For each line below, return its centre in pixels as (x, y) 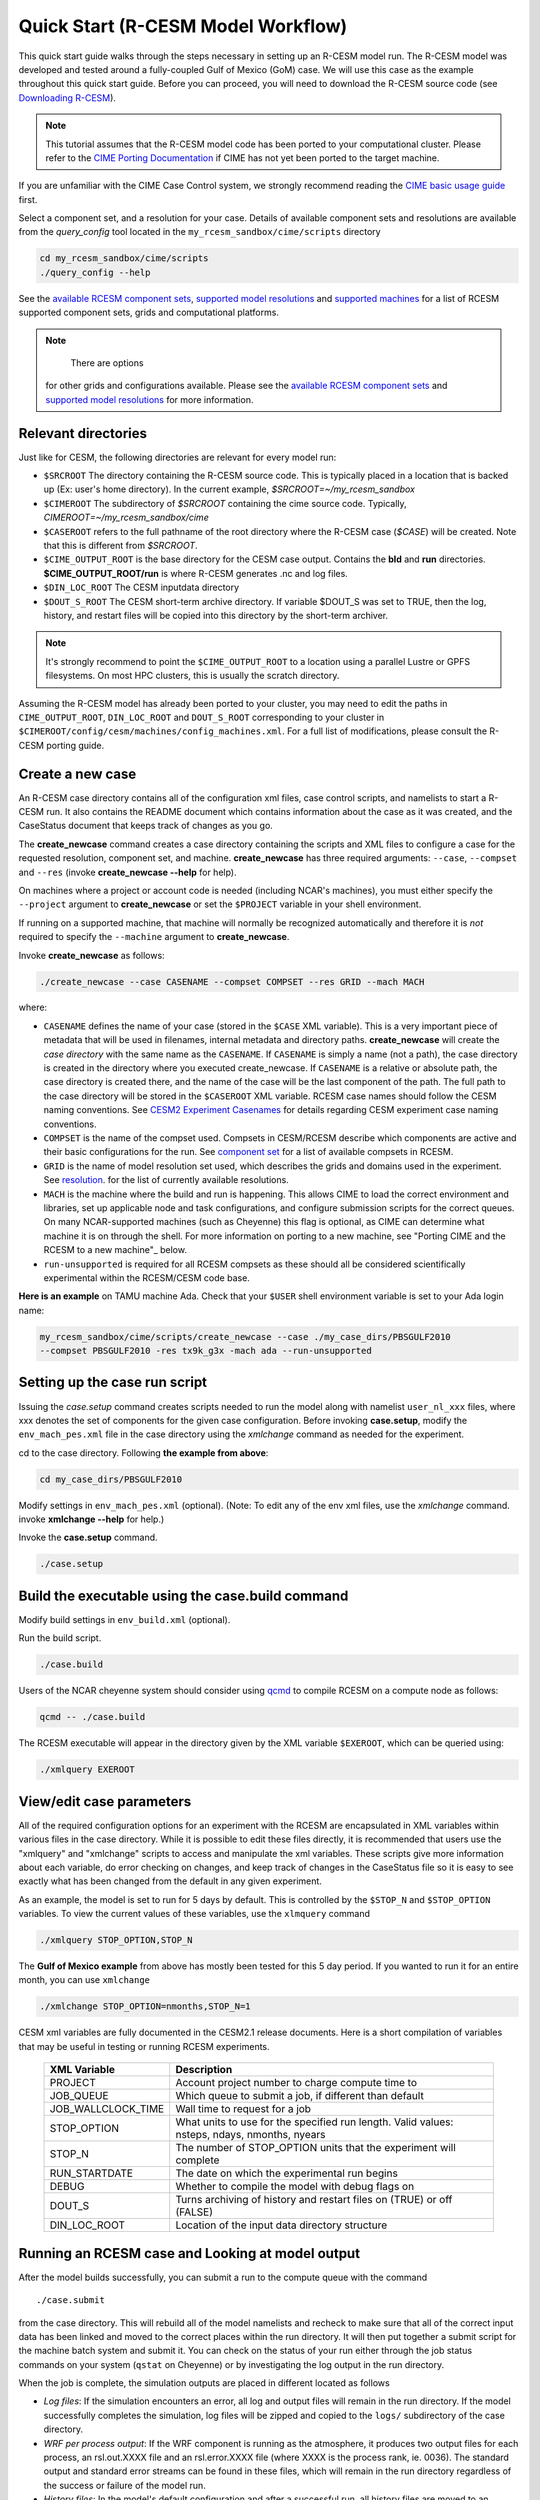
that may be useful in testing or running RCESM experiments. (144, 2046)
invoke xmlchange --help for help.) (91, 1519)
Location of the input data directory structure (281, 2225)
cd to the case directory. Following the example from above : (143, 1452)
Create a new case (77, 773)
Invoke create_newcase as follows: (91, 955)
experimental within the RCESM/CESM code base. (146, 1277)
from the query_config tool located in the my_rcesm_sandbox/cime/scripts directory (199, 232)
